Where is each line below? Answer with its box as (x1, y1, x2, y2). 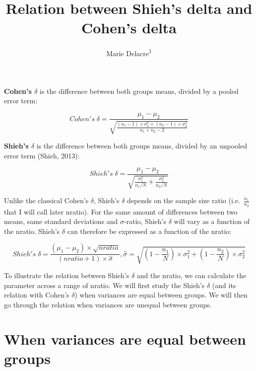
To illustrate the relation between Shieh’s (4, 270, 129, 281)
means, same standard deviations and (4, 216, 118, 226)
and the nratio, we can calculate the (136, 270, 247, 281)
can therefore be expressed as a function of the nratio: (67, 225, 232, 236)
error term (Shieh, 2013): (4, 150, 80, 160)
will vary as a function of (174, 216, 250, 226)
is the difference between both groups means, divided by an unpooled (36, 140, 247, 150)
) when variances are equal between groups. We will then (74, 290, 248, 300)
